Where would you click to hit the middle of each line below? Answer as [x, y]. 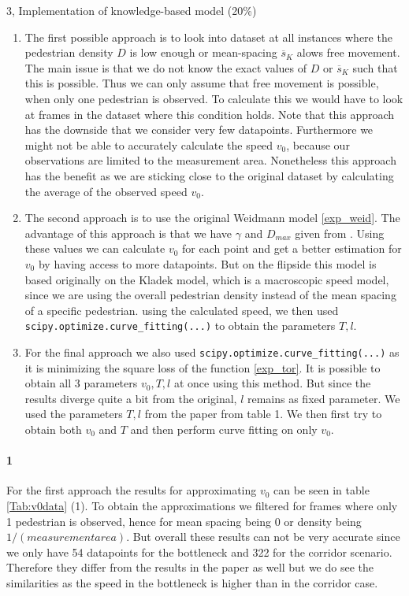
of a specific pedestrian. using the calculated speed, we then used [182, 310]
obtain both [53, 429]
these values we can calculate [95, 248]
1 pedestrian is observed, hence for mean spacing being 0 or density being [184, 521]
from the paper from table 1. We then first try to [263, 414]
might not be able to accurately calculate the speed [149, 144]
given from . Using [340, 233]
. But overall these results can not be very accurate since [263, 537]
